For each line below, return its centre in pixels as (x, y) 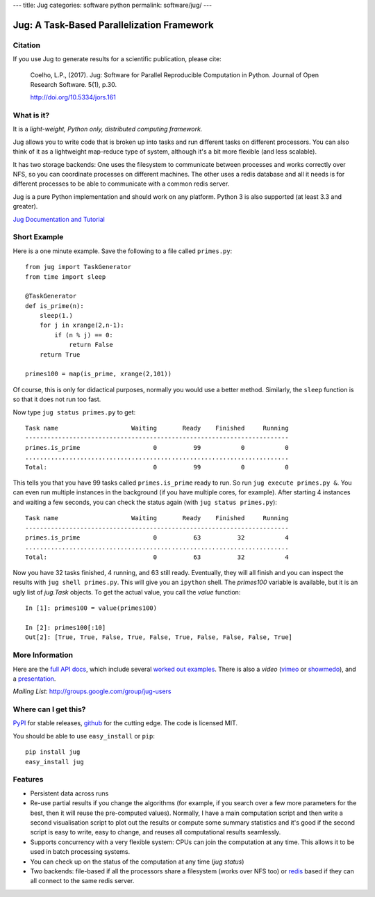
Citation (27, 45)
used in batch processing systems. (80, 852)
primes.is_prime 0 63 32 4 (157, 538)
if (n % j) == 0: (84, 335)
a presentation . (34, 679)
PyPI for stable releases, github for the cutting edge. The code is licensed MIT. (125, 723)
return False (91, 345)
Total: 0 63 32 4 (157, 557)
